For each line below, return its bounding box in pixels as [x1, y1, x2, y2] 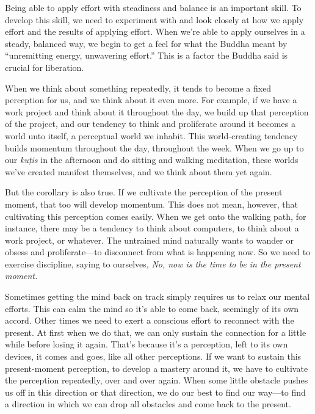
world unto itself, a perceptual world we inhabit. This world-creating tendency [5, 129, 298, 142]
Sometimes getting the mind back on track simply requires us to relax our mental [5, 290, 310, 303]
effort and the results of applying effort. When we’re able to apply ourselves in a [5, 25, 305, 38]
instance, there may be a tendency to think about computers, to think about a [5, 222, 299, 234]
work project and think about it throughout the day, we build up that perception [5, 105, 309, 118]
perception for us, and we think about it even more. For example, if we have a [5, 93, 297, 106]
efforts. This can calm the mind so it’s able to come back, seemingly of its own [5, 302, 299, 314]
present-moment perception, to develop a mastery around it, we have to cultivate [5, 361, 308, 374]
